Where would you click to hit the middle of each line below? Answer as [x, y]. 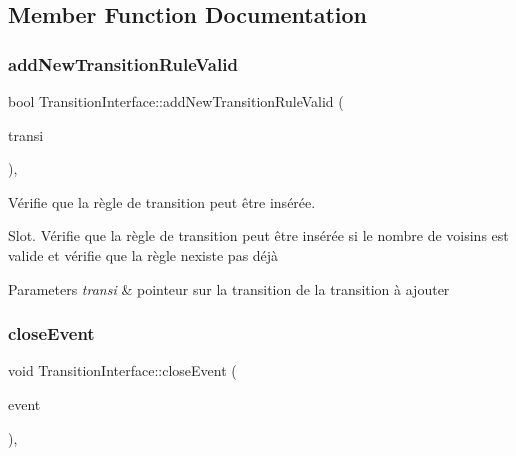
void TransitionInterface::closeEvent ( [122, 370]
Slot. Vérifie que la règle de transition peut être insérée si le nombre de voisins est [258, 235]
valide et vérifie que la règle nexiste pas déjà [143, 254]
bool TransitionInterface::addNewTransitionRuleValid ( [176, 101]
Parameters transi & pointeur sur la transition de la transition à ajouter [229, 288]
